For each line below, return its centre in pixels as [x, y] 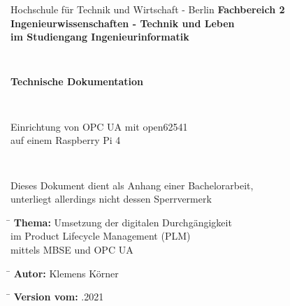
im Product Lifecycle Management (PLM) [101, 236]
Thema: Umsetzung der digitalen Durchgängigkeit [123, 222]
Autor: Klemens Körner [66, 273]
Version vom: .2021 [59, 297]
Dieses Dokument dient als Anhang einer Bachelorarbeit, [132, 185]
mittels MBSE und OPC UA [72, 249]
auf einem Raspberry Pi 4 [66, 140]
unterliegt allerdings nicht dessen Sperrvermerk [111, 199]
